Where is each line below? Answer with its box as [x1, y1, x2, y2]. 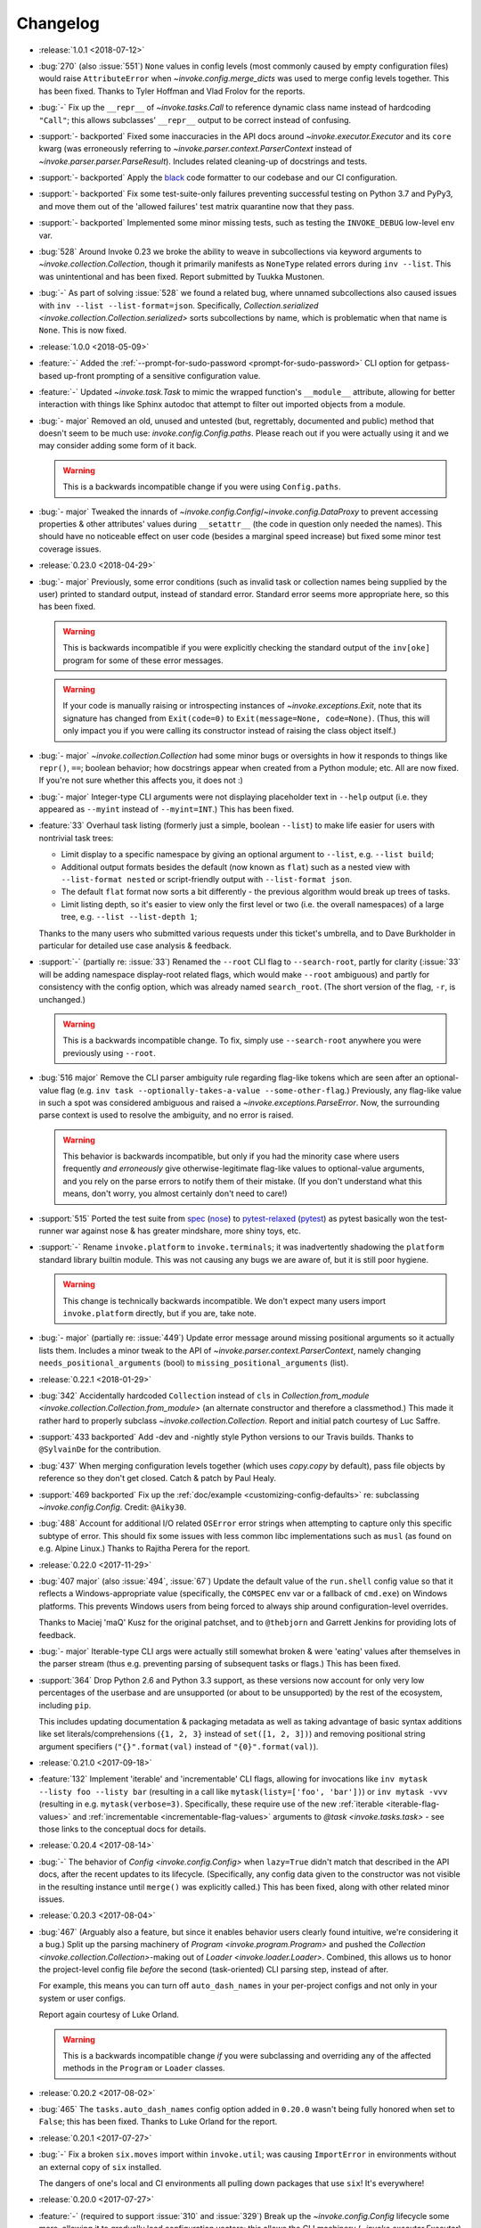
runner [38, 1225, 64, 1236]
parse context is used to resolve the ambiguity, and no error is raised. [38, 1110, 294, 1120]
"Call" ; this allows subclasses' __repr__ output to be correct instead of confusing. [38, 114, 352, 125]
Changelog [16, 13, 100, 33]
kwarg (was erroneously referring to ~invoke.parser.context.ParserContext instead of [38, 143, 352, 154]
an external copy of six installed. [38, 2161, 162, 2172]
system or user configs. [38, 1993, 126, 2003]
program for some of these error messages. [62, 655, 224, 666]
